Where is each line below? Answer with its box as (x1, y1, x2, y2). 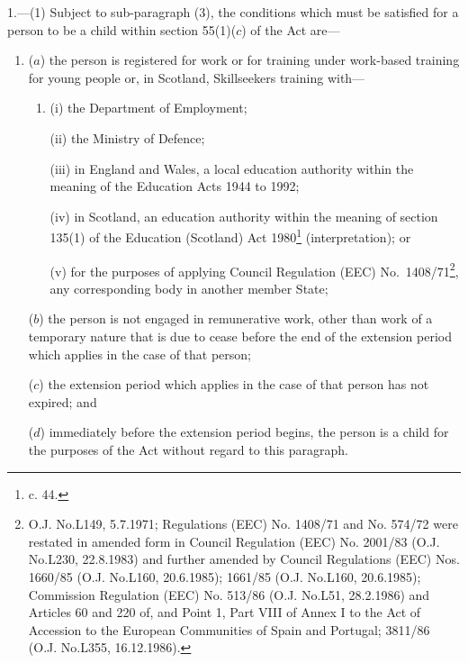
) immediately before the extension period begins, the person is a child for (40, 422, 449, 441)
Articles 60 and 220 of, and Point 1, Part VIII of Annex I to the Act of (28, 603, 421, 622)
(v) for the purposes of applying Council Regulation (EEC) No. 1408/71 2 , (49, 259, 459, 280)
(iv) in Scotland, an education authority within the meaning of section (49, 206, 438, 225)
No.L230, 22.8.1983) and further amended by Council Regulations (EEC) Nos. (28, 549, 460, 568)
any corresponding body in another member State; (49, 278, 328, 297)
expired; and (28, 392, 97, 411)
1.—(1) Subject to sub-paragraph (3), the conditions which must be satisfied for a (7, 3, 459, 21)
